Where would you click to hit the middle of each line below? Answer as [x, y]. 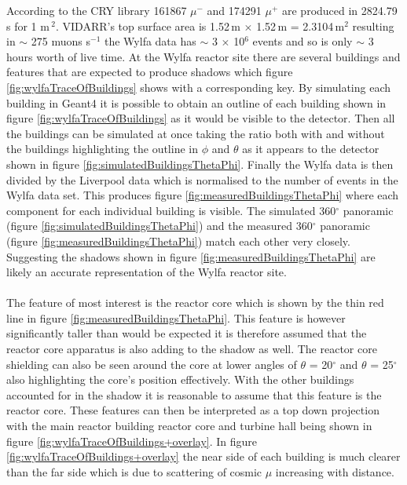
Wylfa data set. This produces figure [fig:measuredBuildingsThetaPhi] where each [203, 195]
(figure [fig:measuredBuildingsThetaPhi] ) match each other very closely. [178, 241]
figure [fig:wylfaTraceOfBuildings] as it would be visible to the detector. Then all [201, 118]
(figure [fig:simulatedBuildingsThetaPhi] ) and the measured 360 [159, 226]
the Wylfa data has [150, 41]
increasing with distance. [335, 471]
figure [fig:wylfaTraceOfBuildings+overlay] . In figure [132, 441]
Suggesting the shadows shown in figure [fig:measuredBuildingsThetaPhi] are [191, 256]
